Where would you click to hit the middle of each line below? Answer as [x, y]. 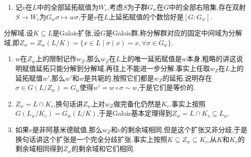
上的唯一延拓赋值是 [151, 59]
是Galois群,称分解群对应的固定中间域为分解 [174, 33]
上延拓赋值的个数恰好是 [146, 16]
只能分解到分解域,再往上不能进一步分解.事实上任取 [130, 68]
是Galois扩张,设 [77, 33]
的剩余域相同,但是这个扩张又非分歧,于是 [184, 129]
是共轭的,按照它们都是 [119, 78]
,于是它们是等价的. [166, 87]
